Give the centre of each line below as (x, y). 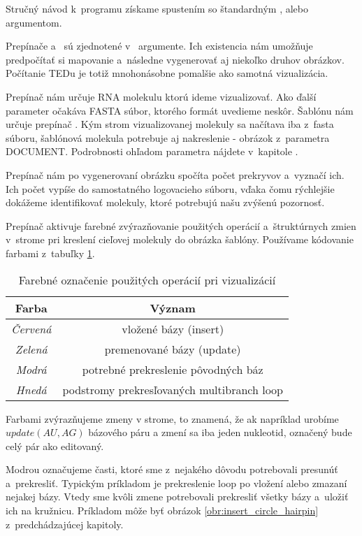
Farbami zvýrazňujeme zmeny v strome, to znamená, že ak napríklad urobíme (172, 418)
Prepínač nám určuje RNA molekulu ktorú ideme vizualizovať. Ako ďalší (161, 96)
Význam (173, 307)
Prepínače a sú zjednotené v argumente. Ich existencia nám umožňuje (159, 46)
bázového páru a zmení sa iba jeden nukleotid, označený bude (220, 432)
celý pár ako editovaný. (55, 446)
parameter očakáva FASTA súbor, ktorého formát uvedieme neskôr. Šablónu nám (180, 110)
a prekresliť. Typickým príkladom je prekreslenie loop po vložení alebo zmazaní (176, 483)
